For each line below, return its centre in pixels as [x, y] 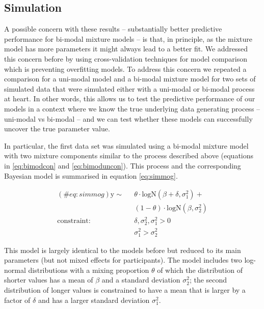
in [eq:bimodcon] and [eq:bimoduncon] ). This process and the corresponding [123, 165]
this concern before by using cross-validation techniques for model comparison [126, 58]
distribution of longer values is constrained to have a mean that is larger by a [125, 290]
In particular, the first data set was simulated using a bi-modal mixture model [126, 145]
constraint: [74, 221]
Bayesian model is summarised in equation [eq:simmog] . [91, 175]
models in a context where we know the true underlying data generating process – [132, 108]
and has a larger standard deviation [94, 300]
